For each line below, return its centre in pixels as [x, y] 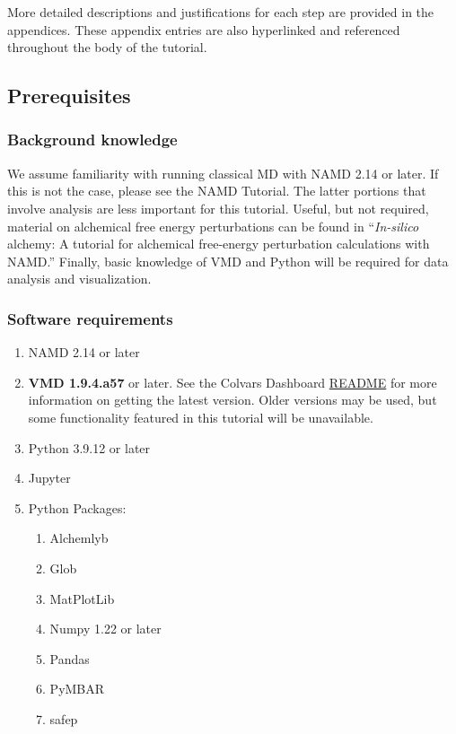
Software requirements [90, 318]
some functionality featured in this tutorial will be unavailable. [201, 417]
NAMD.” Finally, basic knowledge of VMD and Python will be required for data [228, 261]
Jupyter [49, 478]
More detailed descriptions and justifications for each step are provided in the [221, 12]
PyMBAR [77, 689]
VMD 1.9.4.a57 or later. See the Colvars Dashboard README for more [232, 382]
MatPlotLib [82, 598]
